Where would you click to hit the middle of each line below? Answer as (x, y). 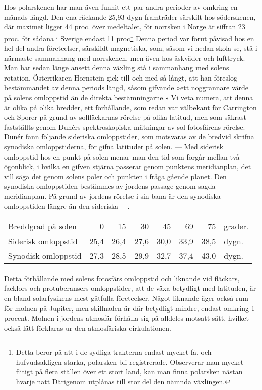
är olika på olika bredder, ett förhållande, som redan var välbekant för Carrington (130, 107)
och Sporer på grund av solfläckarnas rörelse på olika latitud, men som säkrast (125, 117)
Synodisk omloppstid (45, 256)
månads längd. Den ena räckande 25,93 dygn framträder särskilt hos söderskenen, (130, 16)
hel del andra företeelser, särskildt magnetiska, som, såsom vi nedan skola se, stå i (131, 48)
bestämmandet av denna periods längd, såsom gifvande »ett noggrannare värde (126, 87)
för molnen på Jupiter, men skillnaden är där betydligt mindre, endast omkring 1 (129, 308)
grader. (236, 226)
